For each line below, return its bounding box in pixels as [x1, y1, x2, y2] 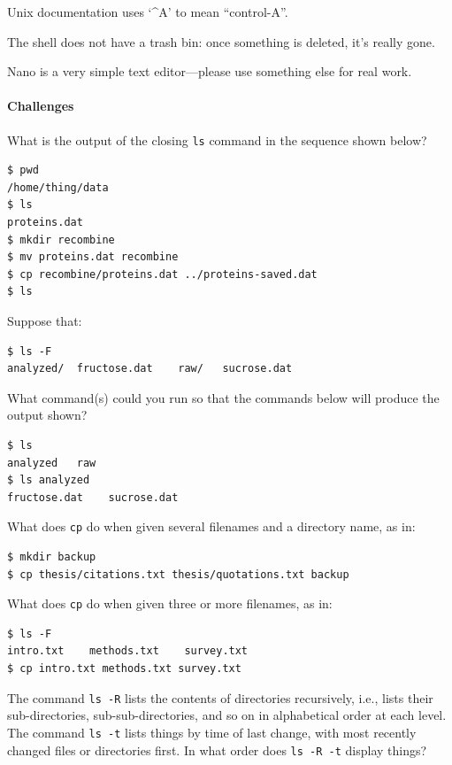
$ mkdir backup [7, 550, 96, 563]
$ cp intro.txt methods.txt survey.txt [7, 662, 241, 676]
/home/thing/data [7, 181, 109, 194]
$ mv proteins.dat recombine [7, 251, 179, 264]
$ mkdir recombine [7, 233, 115, 246]
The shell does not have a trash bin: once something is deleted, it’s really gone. [7, 32, 435, 50]
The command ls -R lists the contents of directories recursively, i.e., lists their [7, 688, 433, 707]
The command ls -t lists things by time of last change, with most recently [7, 722, 417, 741]
